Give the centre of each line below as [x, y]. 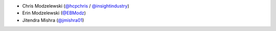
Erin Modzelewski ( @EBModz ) [54, 13]
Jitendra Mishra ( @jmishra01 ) [53, 20]
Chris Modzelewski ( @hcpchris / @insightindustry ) [76, 6]
